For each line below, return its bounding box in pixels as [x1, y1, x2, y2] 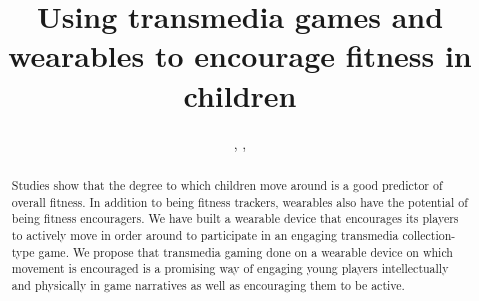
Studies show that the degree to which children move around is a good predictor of [11, 176, 443, 193]
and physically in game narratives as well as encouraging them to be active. [11, 276, 405, 293]
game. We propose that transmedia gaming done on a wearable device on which [38, 243, 453, 260]
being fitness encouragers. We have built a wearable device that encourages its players [11, 210, 459, 227]
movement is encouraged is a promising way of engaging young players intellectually [11, 260, 449, 277]
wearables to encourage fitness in [8, 35, 472, 76]
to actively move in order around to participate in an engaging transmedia [11, 226, 399, 243]
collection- [402, 226, 456, 243]
